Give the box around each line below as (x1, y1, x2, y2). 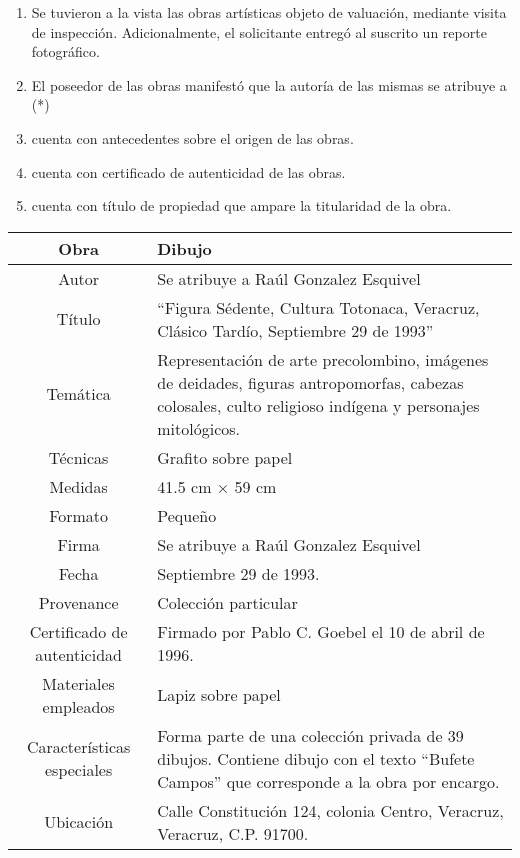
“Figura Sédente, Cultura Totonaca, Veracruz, (157, 295, 480, 319)
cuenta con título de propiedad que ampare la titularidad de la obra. (31, 195, 452, 216)
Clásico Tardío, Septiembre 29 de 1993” (157, 318, 434, 342)
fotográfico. (31, 41, 100, 62)
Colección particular (157, 590, 298, 614)
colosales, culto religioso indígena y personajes (157, 393, 480, 417)
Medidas (49, 474, 108, 498)
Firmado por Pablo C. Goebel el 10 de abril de (157, 619, 485, 643)
